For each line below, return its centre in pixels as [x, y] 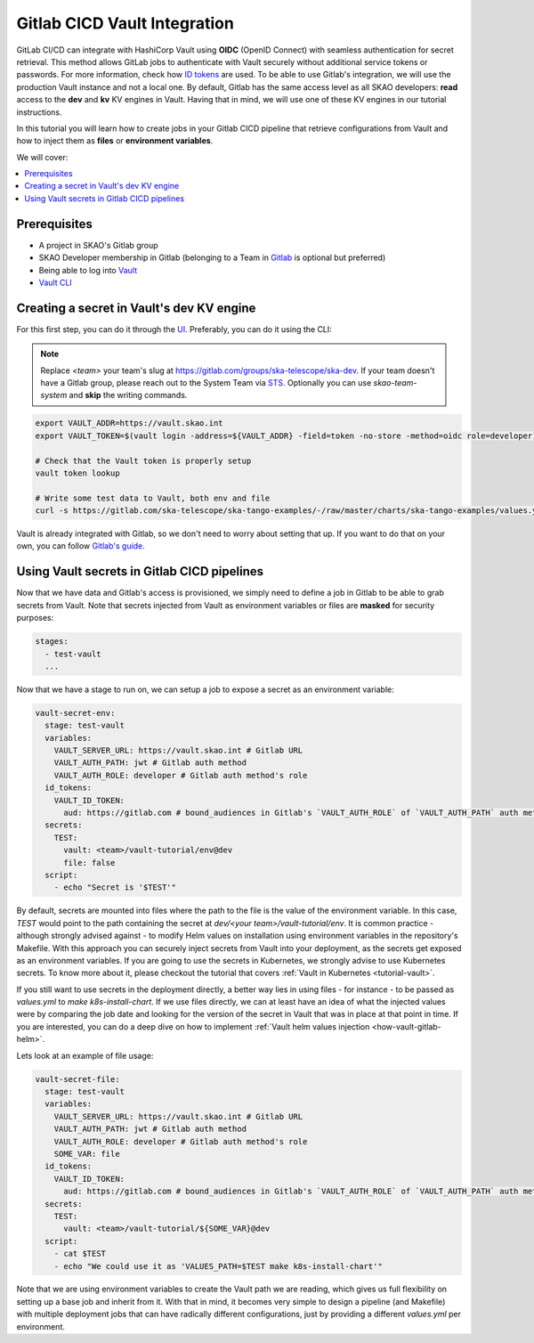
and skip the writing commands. [128, 395]
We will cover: [42, 157]
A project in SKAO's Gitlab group [99, 245]
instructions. [39, 112]
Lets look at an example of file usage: [85, 1055]
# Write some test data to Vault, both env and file [153, 498]
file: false [89, 863]
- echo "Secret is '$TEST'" [115, 887]
